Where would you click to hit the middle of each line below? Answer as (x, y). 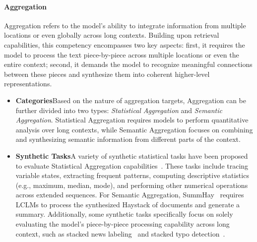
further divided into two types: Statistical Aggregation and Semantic (119, 110)
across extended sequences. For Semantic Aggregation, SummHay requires (130, 195)
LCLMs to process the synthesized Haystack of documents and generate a (128, 204)
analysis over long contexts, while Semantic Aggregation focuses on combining (134, 129)
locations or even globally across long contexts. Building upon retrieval (112, 35)
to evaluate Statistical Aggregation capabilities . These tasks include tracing (132, 165)
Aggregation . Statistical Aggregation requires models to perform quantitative (132, 120)
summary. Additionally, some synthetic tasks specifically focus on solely (124, 214)
